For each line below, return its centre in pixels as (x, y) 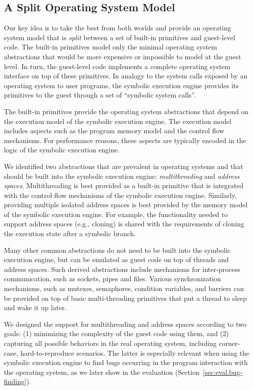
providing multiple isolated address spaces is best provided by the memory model (126, 205)
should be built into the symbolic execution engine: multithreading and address (122, 176)
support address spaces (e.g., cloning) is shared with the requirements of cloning (124, 224)
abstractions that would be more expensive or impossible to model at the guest (123, 56)
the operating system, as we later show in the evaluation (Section (102, 372)
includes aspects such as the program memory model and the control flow (114, 131)
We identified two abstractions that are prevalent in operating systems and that (124, 166)
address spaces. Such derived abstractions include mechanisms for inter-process (122, 269)
